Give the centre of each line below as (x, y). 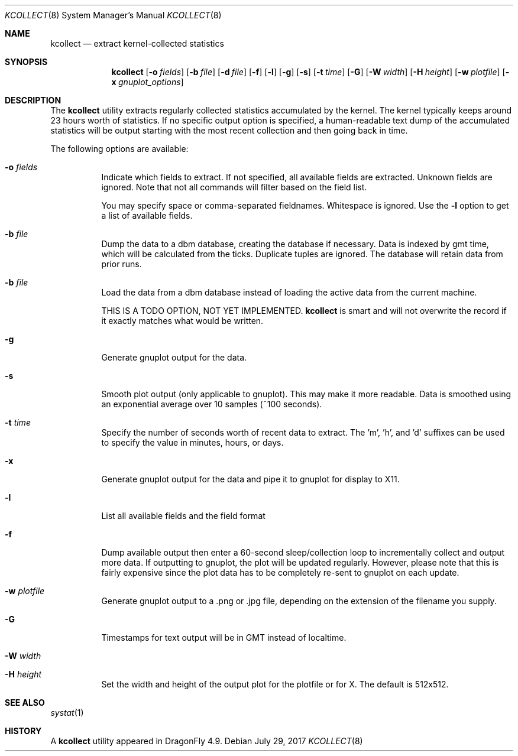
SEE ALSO (25, 703)
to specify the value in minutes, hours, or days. (192, 442)
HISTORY (23, 731)
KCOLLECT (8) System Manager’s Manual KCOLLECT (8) (113, 15)
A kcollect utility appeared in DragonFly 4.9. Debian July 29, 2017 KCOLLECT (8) (207, 741)
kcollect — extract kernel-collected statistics (137, 43)
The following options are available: (119, 149)
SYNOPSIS (26, 62)
